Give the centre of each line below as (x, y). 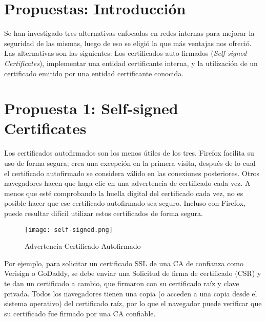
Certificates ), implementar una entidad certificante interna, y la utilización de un (131, 63)
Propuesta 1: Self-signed (91, 108)
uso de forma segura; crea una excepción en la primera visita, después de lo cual (130, 163)
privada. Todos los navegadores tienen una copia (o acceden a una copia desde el (131, 293)
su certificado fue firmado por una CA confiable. (80, 313)
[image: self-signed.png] (69, 230)
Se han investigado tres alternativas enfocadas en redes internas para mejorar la (129, 33)
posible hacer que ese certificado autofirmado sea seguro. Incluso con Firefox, (125, 203)
